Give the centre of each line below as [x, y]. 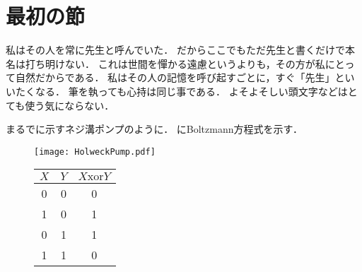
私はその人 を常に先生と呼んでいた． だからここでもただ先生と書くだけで [175, 50]
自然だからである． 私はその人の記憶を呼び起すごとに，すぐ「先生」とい [185, 77]
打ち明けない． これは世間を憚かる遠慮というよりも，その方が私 [175, 63]
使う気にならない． [70, 105]
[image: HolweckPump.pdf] [95, 152]
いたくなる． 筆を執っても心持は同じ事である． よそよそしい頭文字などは [177, 91]
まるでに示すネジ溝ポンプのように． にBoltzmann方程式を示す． [154, 129]
